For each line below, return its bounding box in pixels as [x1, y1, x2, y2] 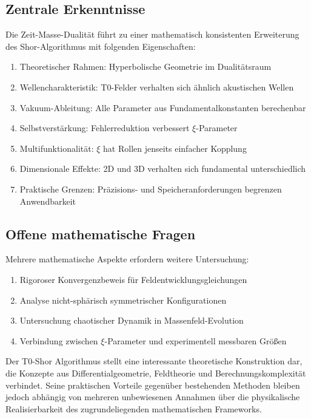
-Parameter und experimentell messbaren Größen [104, 334, 287, 347]
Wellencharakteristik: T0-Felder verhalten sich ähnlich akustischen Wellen [19, 80, 294, 93]
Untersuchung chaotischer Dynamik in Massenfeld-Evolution [19, 314, 244, 327]
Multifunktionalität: [19, 141, 94, 154]
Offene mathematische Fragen [5, 224, 196, 243]
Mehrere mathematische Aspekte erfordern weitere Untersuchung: [5, 253, 249, 265]
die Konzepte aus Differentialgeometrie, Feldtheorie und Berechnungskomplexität [5, 366, 306, 379]
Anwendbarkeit [19, 194, 76, 207]
